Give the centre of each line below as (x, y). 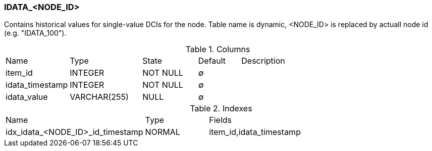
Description (263, 61)
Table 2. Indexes (221, 109)
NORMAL (163, 132)
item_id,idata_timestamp (255, 132)
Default (212, 61)
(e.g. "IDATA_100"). (35, 33)
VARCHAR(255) (99, 97)
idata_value (27, 97)
